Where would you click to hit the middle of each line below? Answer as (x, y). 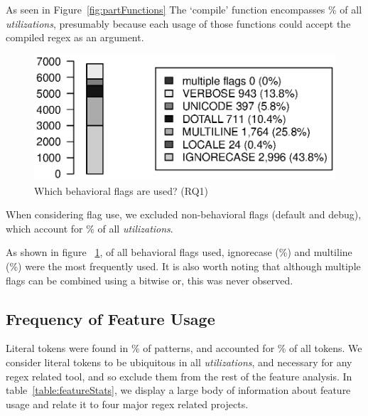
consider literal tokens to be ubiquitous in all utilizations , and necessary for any (179, 362)
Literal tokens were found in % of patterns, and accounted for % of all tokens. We (184, 348)
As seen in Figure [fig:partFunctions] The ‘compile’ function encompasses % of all (184, 9)
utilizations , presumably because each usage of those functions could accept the (178, 23)
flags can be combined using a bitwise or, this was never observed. (150, 280)
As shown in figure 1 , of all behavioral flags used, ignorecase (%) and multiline (179, 252)
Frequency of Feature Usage (110, 318)
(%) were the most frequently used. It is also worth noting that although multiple (183, 266)
